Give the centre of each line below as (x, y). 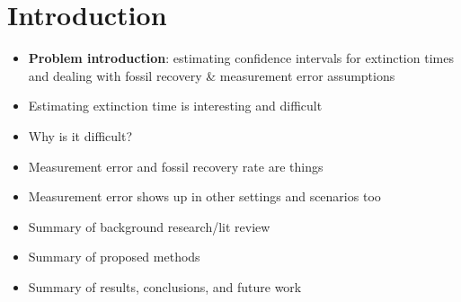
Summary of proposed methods (114, 257)
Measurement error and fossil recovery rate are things (176, 166)
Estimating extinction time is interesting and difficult (175, 106)
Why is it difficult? (80, 135)
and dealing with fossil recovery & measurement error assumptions (212, 75)
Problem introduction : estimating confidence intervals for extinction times (241, 58)
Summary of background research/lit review (149, 226)
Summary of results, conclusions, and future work (165, 286)
